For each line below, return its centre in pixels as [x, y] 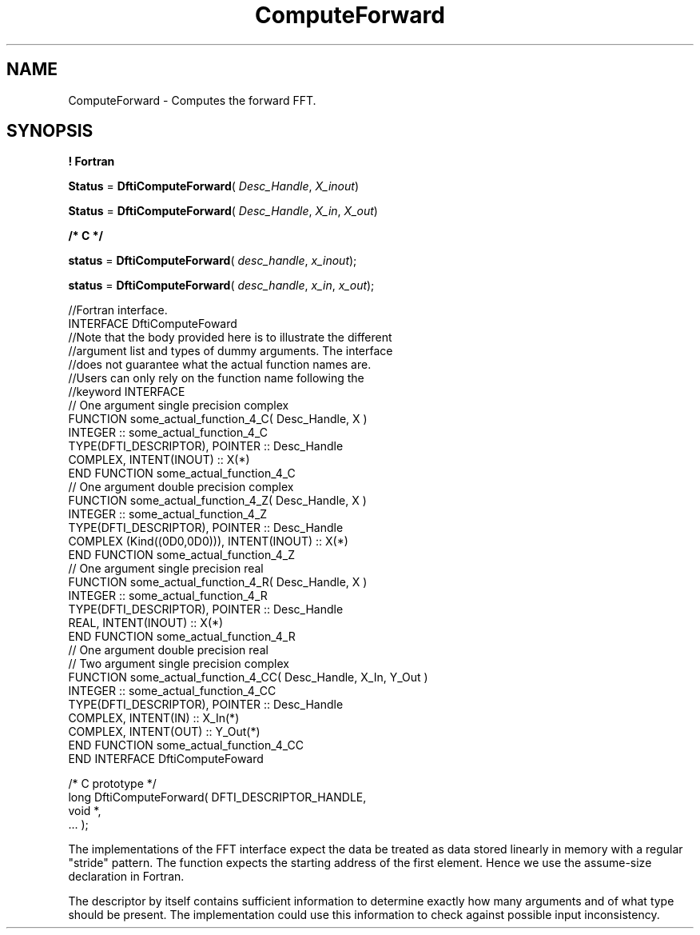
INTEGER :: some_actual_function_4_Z [168, 514]
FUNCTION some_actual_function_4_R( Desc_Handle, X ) [218, 582]
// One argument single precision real [166, 569]
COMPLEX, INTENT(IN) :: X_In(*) [154, 718]
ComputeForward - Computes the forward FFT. [192, 100]
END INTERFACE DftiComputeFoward [166, 759]
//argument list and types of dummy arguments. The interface [231, 351]
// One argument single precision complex [179, 406]
